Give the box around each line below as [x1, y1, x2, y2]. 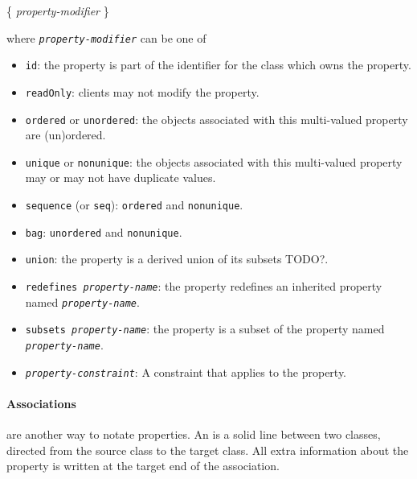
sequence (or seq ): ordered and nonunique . [25, 196, 243, 213]
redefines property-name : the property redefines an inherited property [25, 278, 382, 295]
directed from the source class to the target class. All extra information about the [6, 441, 409, 458]
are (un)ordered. [25, 126, 106, 143]
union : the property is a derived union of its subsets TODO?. [25, 250, 329, 267]
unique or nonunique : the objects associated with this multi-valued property [25, 153, 403, 170]
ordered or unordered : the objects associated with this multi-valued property [25, 110, 408, 127]
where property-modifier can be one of [6, 29, 206, 46]
